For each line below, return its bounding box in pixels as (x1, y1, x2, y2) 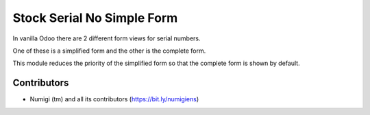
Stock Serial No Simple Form (12, 10, 178, 25)
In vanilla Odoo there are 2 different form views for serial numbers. (12, 34, 201, 42)
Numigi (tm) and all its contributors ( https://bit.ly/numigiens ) (29, 95, 199, 103)
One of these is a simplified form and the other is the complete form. (12, 47, 206, 55)
